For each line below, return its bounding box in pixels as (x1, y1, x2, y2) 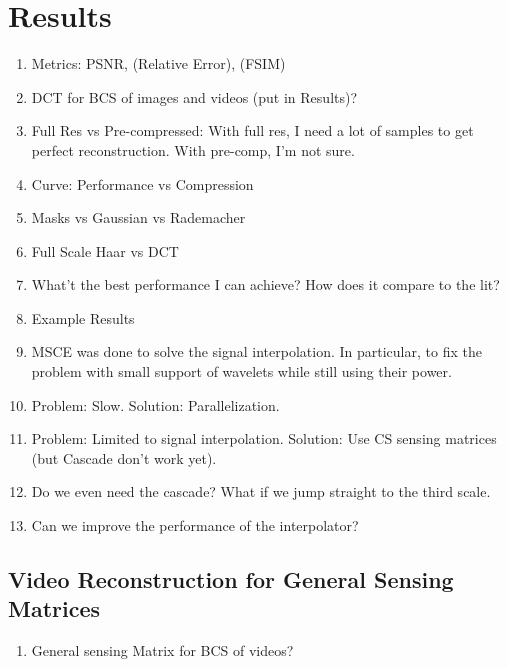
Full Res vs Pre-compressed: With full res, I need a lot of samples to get (31, 120, 474, 141)
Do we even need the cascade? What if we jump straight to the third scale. (31, 481, 491, 502)
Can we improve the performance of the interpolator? (31, 515, 359, 536)
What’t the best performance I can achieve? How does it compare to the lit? (31, 274, 500, 295)
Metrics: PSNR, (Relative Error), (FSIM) (31, 53, 286, 74)
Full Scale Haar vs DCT (31, 240, 179, 261)
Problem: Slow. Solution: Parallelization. (31, 394, 280, 415)
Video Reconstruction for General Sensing (8, 564, 454, 595)
